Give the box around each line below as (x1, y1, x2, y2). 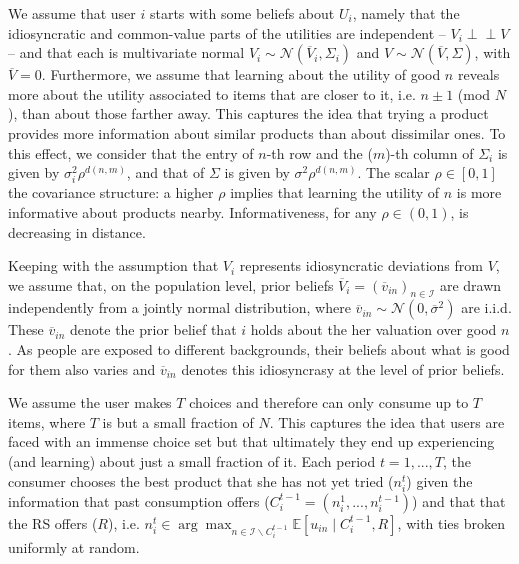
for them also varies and (8, 358, 156, 379)
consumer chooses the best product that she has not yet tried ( (8, 470, 394, 491)
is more (456, 182, 502, 203)
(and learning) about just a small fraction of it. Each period (8, 451, 376, 472)
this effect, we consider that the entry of (8, 142, 254, 163)
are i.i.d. (461, 297, 512, 318)
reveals (457, 64, 500, 85)
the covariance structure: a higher (8, 182, 214, 203)
